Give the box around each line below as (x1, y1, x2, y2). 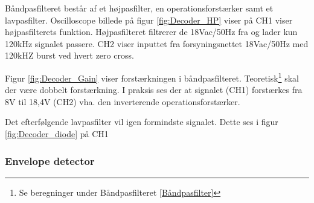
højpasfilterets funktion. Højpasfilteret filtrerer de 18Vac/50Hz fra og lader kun (5, 25, 298, 38)
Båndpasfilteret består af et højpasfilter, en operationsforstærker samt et (5, 2, 274, 14)
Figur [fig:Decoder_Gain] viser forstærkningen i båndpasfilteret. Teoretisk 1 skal (5, 69, 299, 84)
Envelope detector (5, 153, 95, 168)
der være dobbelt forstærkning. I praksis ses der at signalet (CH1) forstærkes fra (5, 83, 303, 96)
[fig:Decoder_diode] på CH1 (5, 127, 109, 140)
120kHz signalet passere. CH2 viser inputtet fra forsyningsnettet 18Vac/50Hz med (5, 37, 309, 50)
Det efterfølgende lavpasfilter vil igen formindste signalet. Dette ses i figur (5, 115, 278, 128)
